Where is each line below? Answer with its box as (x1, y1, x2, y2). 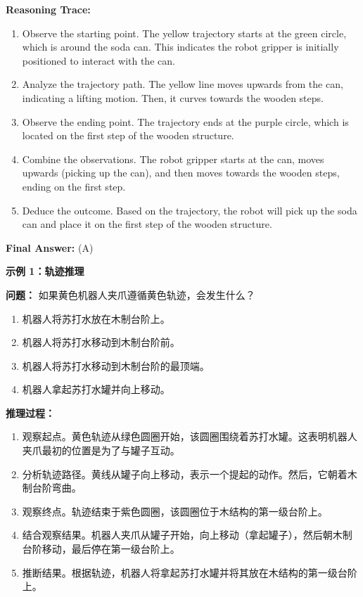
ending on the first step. (22, 179, 126, 193)
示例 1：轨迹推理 (6, 264, 84, 278)
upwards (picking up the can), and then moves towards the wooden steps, (22, 165, 340, 180)
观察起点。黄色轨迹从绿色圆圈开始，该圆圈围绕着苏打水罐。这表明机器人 (22, 429, 357, 444)
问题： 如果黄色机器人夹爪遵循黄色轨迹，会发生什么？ (6, 287, 255, 302)
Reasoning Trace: (6, 2, 91, 16)
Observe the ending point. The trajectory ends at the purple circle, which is (22, 114, 349, 129)
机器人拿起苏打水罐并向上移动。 (22, 382, 170, 397)
